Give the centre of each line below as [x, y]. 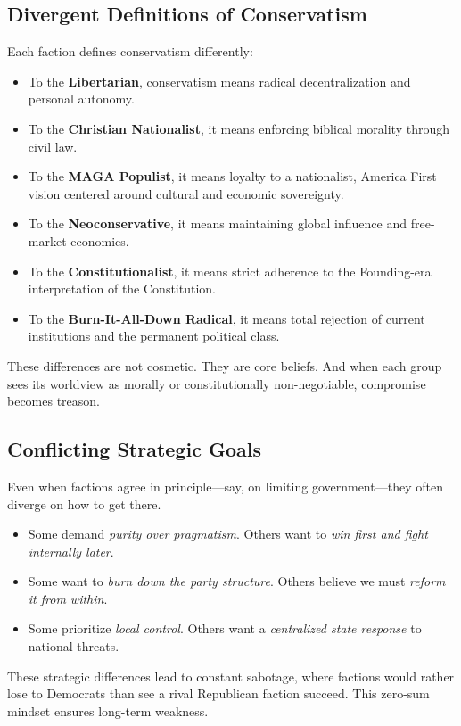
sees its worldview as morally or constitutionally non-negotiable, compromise [217, 383]
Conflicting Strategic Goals [134, 449]
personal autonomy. [81, 99]
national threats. [74, 646]
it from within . [68, 598]
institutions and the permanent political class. [154, 336]
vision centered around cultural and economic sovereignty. [186, 193]
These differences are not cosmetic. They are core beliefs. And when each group [225, 365]
